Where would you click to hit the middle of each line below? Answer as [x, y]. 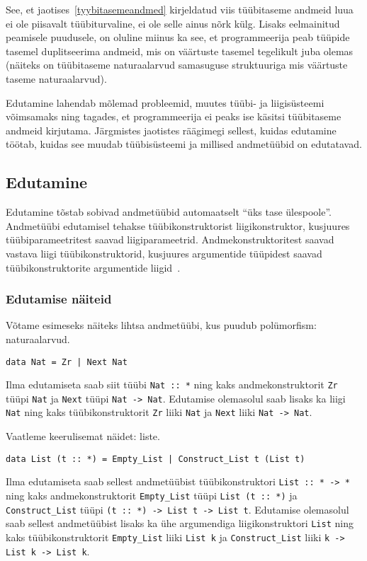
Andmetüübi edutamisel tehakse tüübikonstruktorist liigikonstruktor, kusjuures [178, 225]
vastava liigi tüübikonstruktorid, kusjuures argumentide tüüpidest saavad [164, 253]
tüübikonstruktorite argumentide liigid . [93, 267]
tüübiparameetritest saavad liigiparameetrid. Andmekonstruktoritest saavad [170, 239]
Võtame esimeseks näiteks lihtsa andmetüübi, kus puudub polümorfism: [161, 325]
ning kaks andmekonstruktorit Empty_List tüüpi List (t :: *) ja [152, 496]
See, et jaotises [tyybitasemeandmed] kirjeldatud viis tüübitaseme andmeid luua [180, 9]
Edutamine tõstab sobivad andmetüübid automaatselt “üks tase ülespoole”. [169, 212]
